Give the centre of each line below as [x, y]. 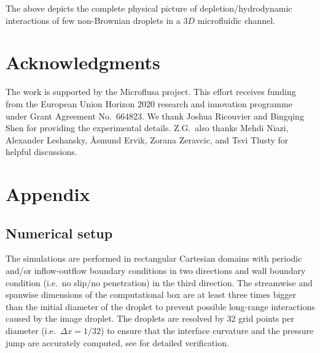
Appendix [48, 194]
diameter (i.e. [31, 331]
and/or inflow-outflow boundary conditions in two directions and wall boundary [156, 271]
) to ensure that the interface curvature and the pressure [207, 331]
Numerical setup [59, 233]
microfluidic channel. [236, 20]
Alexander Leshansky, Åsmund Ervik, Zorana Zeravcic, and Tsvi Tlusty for [147, 139]
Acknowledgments [83, 62]
